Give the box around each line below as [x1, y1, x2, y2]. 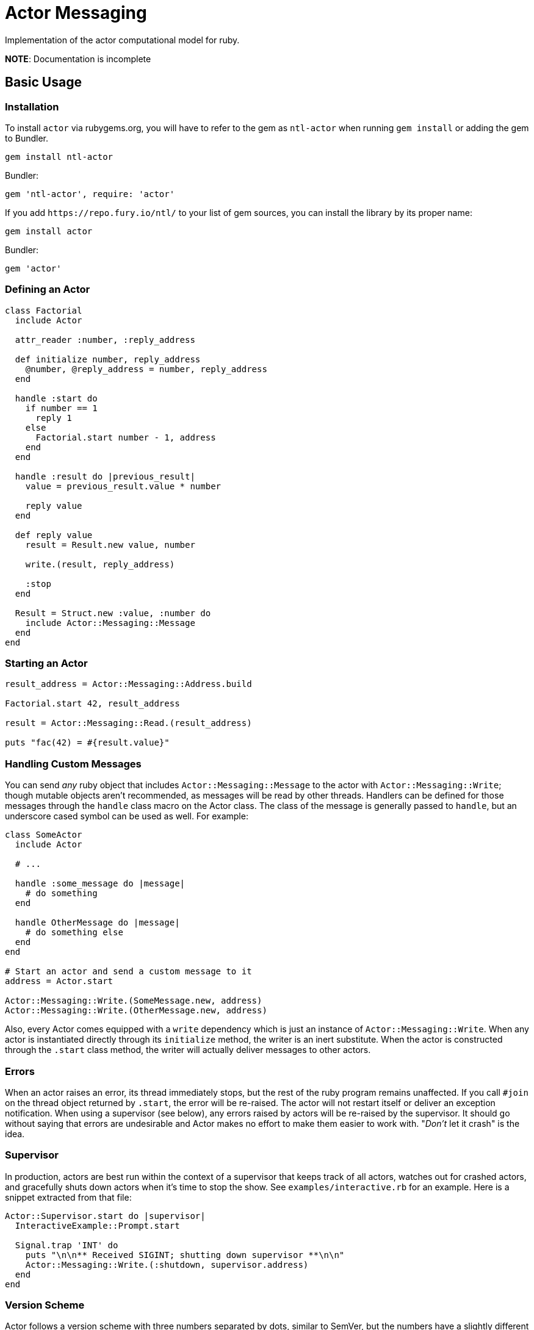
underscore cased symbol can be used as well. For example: [5, 811, 248, 822]
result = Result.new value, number [25, 539, 195, 550]
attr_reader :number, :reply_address [15, 334, 195, 345]
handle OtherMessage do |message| [15, 918, 180, 928]
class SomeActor [5, 830, 82, 840]
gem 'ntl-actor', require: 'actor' [5, 189, 175, 199]
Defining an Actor [5, 283, 90, 296]
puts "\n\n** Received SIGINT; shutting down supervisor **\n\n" [25, 1249, 345, 1260]
